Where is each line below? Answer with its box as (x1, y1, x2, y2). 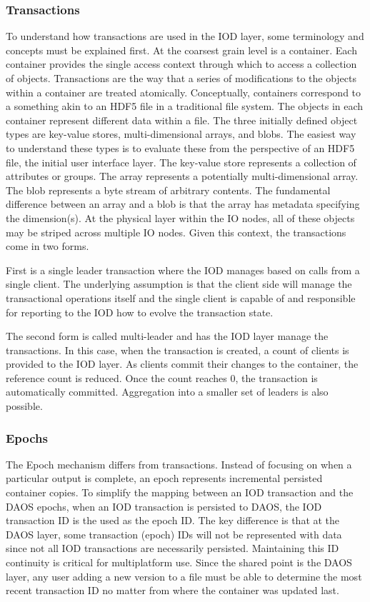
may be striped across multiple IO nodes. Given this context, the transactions (6, 224, 346, 239)
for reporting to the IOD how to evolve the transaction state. (6, 304, 274, 319)
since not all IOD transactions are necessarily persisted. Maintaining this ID (6, 541, 339, 556)
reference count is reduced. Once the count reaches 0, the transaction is (6, 370, 318, 385)
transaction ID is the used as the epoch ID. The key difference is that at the (6, 513, 340, 528)
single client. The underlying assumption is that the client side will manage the (6, 276, 352, 291)
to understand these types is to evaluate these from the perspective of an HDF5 (6, 140, 355, 155)
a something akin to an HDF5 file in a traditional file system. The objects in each (6, 99, 364, 114)
